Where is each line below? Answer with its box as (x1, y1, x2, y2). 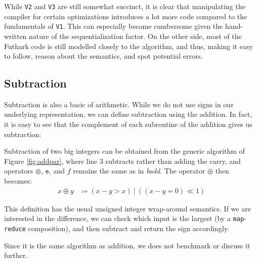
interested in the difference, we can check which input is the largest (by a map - (4, 213, 246, 224)
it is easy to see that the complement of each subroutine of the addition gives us (4, 119, 252, 129)
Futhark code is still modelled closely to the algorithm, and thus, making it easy (4, 40, 253, 51)
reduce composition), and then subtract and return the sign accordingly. (4, 223, 230, 233)
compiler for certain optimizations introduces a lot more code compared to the (4, 11, 247, 21)
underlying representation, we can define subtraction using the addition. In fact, (4, 109, 252, 119)
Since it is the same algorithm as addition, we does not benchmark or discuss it (4, 240, 250, 250)
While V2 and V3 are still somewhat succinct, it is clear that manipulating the (4, 1, 245, 11)
